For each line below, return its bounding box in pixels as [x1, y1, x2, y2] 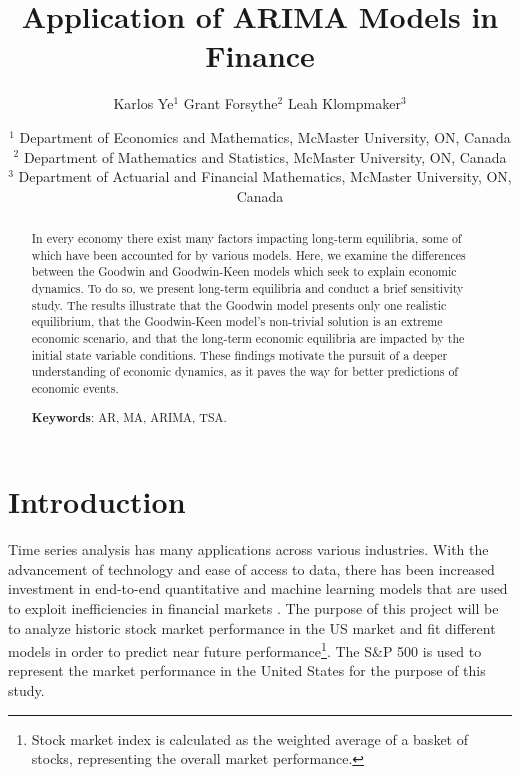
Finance [205, 35, 315, 76]
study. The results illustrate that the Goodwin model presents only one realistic [31, 296, 447, 313]
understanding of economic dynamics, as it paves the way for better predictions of [31, 363, 459, 380]
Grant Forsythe [183, 93, 278, 114]
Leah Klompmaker [287, 93, 401, 114]
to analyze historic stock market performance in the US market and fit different [8, 617, 496, 638]
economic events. [31, 379, 119, 396]
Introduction [8, 481, 186, 522]
